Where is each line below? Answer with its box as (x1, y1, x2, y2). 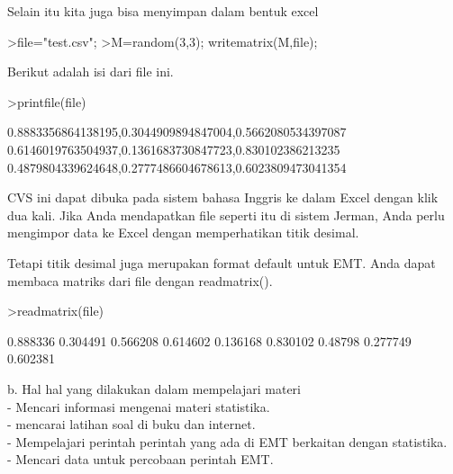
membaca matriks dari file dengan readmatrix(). (7, 271, 273, 290)
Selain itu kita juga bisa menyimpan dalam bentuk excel (7, 2, 319, 20)
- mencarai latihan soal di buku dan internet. (7, 415, 256, 434)
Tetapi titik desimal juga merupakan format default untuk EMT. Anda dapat (7, 253, 436, 272)
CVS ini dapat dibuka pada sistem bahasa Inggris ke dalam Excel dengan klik (7, 188, 439, 207)
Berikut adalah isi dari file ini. (7, 62, 174, 81)
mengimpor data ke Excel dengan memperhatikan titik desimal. (7, 223, 359, 242)
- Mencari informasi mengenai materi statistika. (7, 397, 270, 416)
